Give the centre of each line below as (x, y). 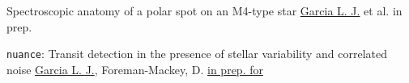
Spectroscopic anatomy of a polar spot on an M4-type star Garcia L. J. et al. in (204, 10)
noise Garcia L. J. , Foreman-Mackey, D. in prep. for (135, 69)
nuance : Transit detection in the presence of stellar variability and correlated (197, 54)
